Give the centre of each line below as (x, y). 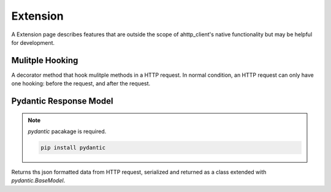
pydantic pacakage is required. (67, 131)
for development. (33, 42)
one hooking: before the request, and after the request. (81, 83)
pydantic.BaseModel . (38, 180)
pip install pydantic (73, 148)
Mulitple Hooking (45, 60)
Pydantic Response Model (62, 101)
